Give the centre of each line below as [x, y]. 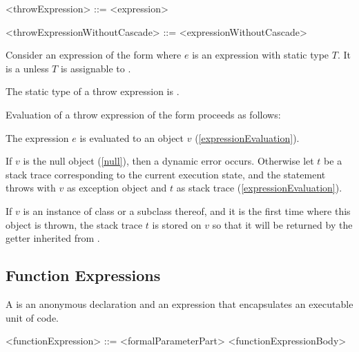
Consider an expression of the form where [94, 55]
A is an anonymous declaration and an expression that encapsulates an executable [179, 303]
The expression [37, 137]
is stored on [177, 224]
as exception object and [117, 188]
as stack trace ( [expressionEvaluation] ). [259, 188]
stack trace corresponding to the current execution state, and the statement [166, 174]
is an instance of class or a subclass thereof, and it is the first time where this [187, 210]
